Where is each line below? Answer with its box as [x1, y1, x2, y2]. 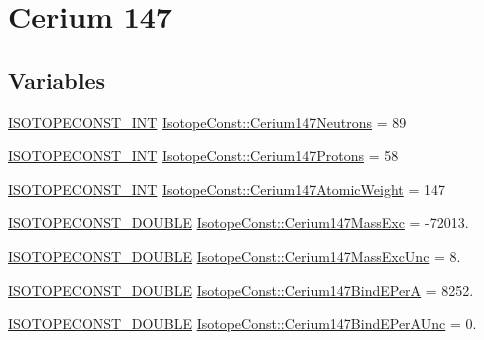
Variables [8, 64, 106, 95]
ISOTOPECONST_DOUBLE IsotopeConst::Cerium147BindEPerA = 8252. [8, 279, 474, 300]
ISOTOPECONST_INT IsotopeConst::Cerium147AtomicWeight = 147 [8, 178, 445, 199]
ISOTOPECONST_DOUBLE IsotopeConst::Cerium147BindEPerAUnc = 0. [8, 313, 477, 334]
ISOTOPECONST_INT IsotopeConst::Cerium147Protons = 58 [8, 145, 399, 166]
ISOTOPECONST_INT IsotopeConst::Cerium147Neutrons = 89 [8, 111, 407, 132]
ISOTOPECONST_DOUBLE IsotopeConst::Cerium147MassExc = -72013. [8, 212, 469, 233]
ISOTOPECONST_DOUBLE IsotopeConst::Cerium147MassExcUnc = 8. [8, 245, 461, 266]
